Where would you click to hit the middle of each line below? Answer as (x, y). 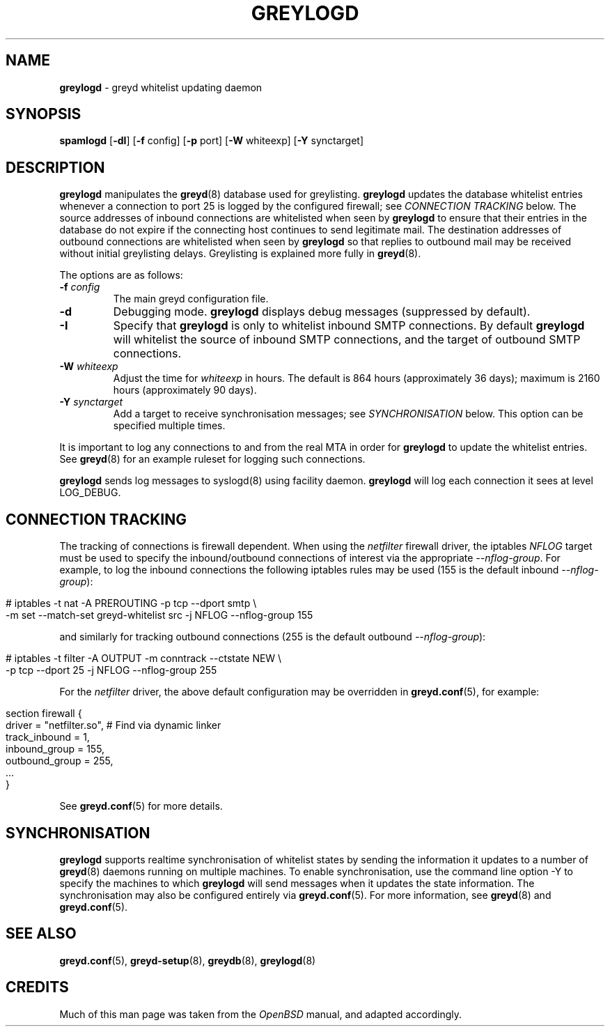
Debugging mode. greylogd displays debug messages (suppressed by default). (322, 312)
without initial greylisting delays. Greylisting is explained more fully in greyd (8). (240, 254)
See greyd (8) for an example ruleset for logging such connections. (212, 459)
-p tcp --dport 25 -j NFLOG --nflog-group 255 (111, 670)
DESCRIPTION (55, 167)
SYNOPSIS (44, 114)
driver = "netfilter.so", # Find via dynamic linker (114, 725)
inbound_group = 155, (55, 749)
